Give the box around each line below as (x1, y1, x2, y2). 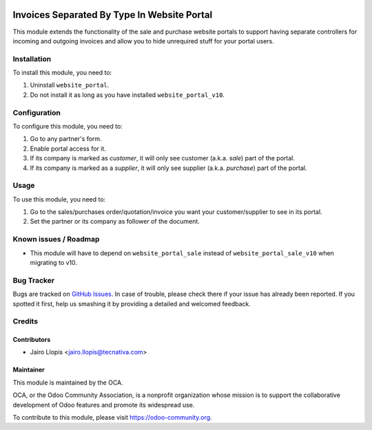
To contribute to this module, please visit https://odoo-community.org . (12, 413, 213, 422)
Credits (12, 316, 38, 326)
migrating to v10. (30, 258, 77, 266)
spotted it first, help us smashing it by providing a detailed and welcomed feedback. (12, 299, 251, 308)
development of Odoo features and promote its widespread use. (12, 400, 195, 409)
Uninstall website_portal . (30, 81, 110, 89)
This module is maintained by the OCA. (12, 378, 123, 387)
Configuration (12, 107, 61, 117)
